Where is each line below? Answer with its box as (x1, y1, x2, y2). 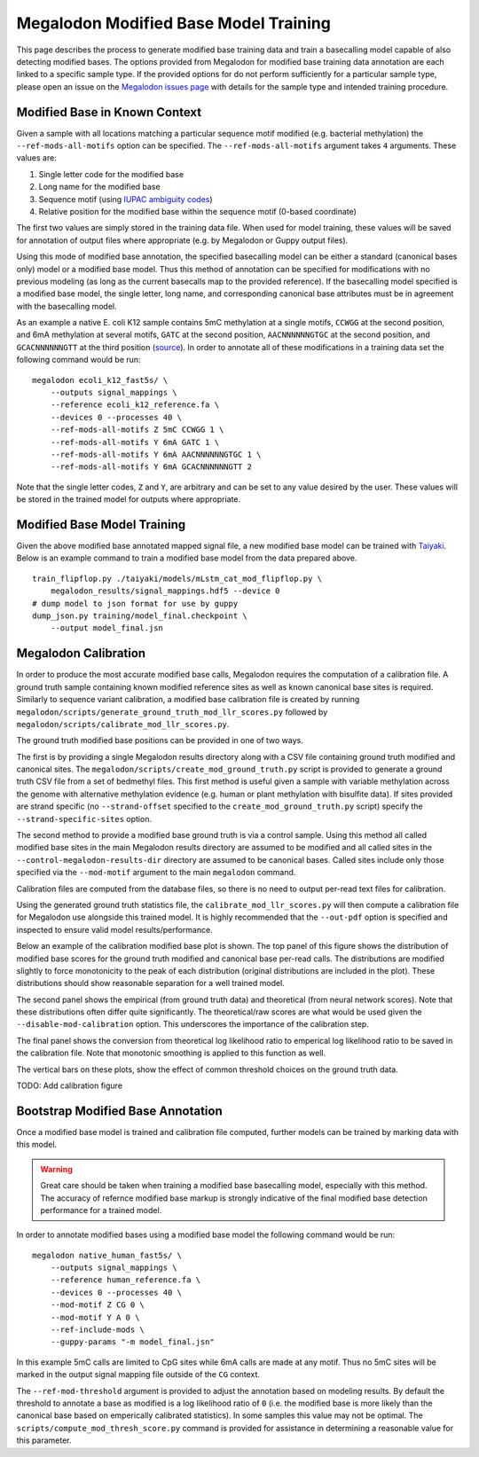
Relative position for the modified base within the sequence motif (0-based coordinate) (38, 206, 357, 216)
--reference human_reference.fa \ (50, 1275, 201, 1285)
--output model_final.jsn (50, 623, 164, 633)
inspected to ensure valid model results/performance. (16, 924, 213, 935)
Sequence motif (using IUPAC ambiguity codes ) (38, 193, 213, 204)
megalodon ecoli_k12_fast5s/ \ (32, 375, 169, 385)
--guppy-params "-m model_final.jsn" (50, 1337, 215, 1347)
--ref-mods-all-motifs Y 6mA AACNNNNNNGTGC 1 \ (50, 450, 262, 459)
